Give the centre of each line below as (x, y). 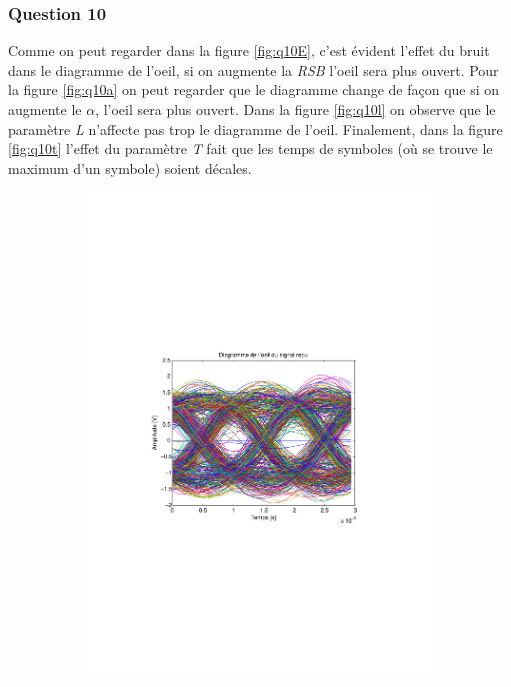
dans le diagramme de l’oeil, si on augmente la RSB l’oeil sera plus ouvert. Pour (253, 69)
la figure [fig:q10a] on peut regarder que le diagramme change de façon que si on (254, 89)
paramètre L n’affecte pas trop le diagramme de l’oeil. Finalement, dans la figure (255, 128)
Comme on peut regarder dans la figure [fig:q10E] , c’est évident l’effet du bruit (249, 50)
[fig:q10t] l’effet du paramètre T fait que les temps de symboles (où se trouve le (250, 148)
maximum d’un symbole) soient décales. (130, 167)
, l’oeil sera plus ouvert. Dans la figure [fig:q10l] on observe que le (295, 109)
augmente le (45, 109)
